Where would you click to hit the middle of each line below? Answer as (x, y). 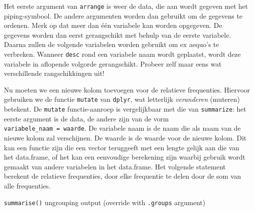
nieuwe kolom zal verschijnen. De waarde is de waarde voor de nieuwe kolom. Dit (125, 138)
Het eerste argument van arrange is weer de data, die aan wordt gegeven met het (126, 6)
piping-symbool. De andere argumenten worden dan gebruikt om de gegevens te (123, 15)
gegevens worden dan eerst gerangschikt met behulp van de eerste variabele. (117, 35)
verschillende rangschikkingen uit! (54, 73)
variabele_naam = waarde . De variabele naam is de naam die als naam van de (122, 128)
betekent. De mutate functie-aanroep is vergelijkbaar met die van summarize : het (125, 109)
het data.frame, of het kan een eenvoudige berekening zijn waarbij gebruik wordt (125, 157)
